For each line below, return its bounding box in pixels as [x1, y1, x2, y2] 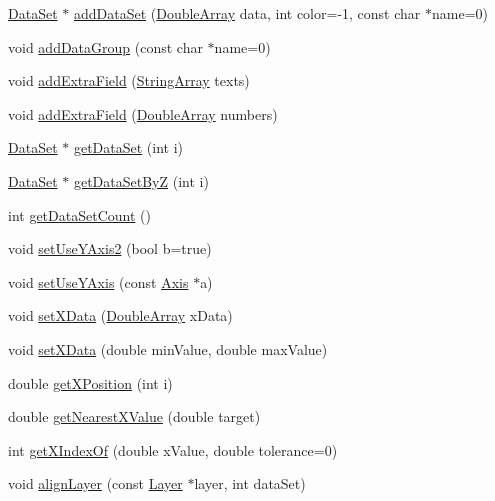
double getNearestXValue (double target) [8, 406, 261, 427]
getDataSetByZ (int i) [73, 170, 209, 191]
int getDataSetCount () [8, 204, 151, 225]
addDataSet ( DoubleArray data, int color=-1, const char [73, 3, 421, 23]
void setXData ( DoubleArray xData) [8, 305, 233, 326]
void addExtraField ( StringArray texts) [8, 70, 250, 91]
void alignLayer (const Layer [8, 473, 183, 494]
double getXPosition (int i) [8, 372, 173, 393]
